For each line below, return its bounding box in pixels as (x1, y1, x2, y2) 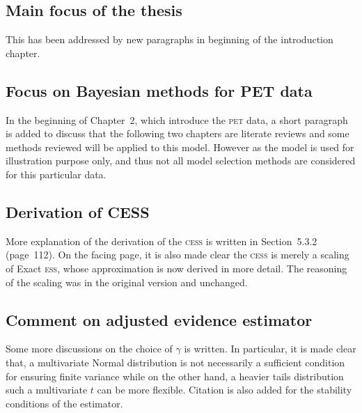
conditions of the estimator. (6, 396, 123, 410)
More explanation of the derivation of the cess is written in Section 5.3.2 (6, 233, 317, 248)
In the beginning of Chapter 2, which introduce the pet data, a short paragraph (6, 112, 348, 127)
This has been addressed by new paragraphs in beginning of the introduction (6, 32, 333, 47)
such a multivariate (6, 382, 88, 397)
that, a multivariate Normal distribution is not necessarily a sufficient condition (6, 354, 345, 369)
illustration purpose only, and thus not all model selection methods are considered (6, 153, 356, 168)
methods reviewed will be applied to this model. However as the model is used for (6, 139, 354, 154)
